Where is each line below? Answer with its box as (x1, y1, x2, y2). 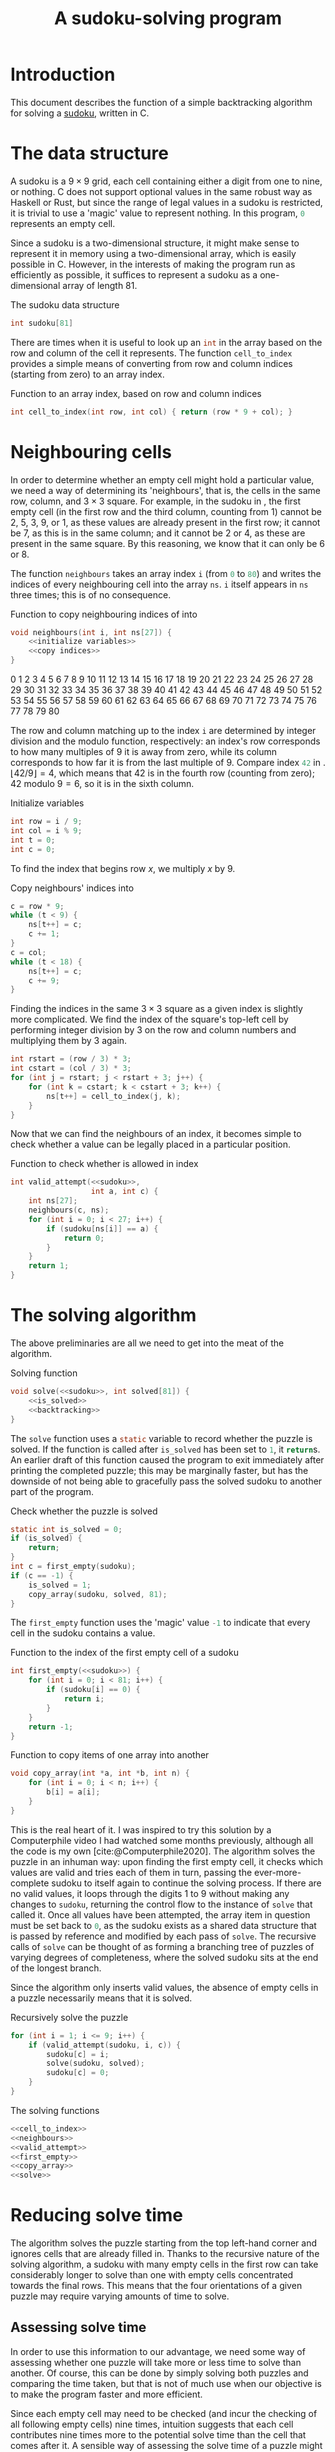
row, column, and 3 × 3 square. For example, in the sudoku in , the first (10, 495, 302, 507)
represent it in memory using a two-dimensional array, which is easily (10, 247, 297, 259)
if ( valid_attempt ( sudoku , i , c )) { (28, 2040, 182, 2050)
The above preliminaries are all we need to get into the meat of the (10, 1337, 285, 1349)
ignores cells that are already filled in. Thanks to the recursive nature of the (10, 2248, 320, 2260)
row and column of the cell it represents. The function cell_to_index (10, 347, 293, 359)
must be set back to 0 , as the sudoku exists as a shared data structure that (10, 1919, 317, 1931)
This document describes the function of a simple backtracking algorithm (10, 96, 313, 108)
